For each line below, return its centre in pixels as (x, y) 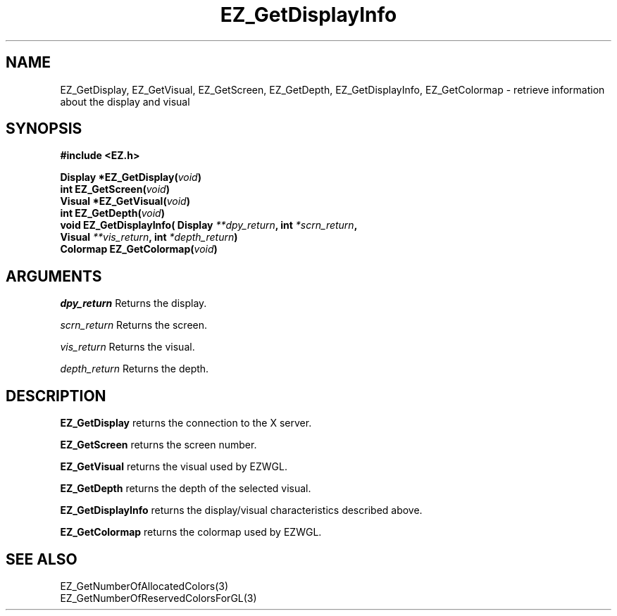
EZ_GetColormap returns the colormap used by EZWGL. (191, 532)
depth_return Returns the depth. (135, 369)
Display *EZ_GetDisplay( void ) (131, 177)
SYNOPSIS (44, 129)
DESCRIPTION (56, 396)
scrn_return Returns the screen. (134, 325)
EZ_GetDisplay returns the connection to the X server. (186, 423)
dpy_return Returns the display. (133, 303)
